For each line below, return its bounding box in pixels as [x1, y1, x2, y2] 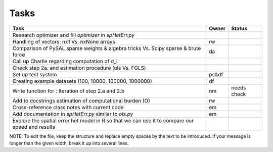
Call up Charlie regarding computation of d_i [12, 58, 118, 65]
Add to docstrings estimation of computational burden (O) [12, 97, 150, 104]
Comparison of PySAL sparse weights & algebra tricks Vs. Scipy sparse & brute [12, 44, 201, 52]
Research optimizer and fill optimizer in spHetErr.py [12, 31, 135, 38]
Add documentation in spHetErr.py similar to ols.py [12, 110, 133, 117]
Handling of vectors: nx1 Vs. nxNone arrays [12, 38, 116, 45]
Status [231, 25, 248, 32]
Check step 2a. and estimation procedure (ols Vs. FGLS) [12, 64, 146, 71]
